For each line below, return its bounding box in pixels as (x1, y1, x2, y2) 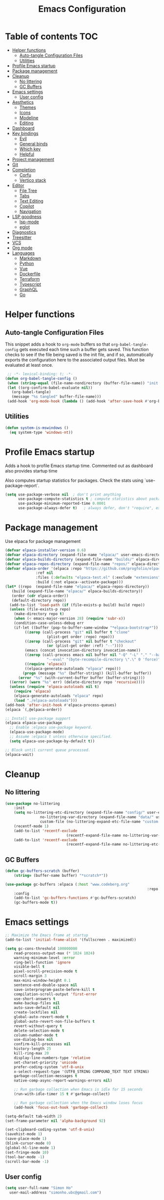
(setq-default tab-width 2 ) (5, 1114, 62, 1119)
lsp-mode (19, 219, 39, 225)
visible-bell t (14, 965, 45, 969)
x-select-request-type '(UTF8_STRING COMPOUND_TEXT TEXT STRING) (14, 1069, 150, 1074)
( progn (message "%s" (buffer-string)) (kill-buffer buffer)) (22, 671, 152, 676)
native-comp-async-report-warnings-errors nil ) (14, 1078, 112, 1083)
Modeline (19, 115, 39, 120)
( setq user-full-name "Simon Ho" (5, 1186, 73, 1191)
